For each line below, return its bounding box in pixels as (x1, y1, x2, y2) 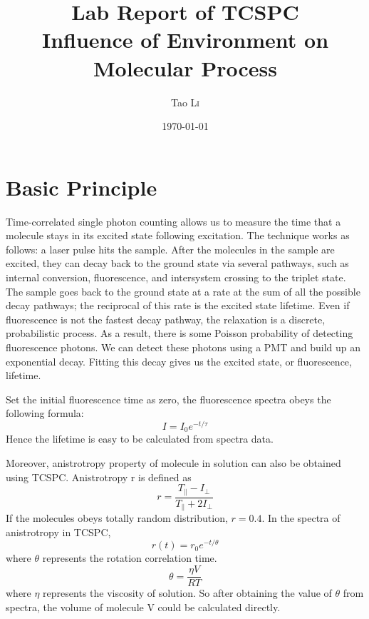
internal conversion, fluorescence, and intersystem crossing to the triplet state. (6, 270, 346, 284)
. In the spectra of (261, 510, 341, 525)
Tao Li (171, 94, 199, 109)
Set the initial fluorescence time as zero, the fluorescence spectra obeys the (6, 391, 331, 406)
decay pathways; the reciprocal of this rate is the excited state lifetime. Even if (6, 298, 350, 313)
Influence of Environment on (41, 25, 329, 54)
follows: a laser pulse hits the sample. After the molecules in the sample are (6, 241, 335, 256)
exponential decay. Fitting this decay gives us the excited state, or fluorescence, (6, 353, 352, 368)
